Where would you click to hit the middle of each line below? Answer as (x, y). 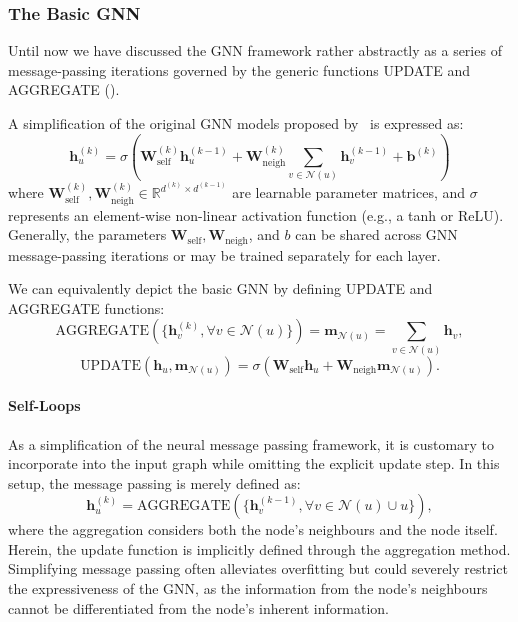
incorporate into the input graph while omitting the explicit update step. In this (254, 463)
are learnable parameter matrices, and (349, 192)
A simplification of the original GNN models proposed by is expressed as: (236, 123)
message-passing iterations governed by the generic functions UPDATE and (239, 69)
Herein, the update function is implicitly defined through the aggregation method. (259, 548)
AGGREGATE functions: (86, 307)
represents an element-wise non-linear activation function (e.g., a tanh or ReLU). (256, 214)
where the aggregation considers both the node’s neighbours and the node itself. (253, 529)
